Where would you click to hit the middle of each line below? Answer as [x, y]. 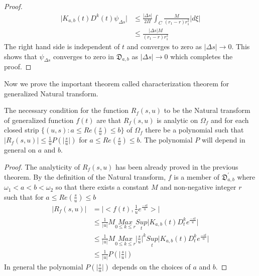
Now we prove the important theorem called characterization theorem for [117, 84]
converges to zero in [83, 56]
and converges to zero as [164, 46]
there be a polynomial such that [195, 130]
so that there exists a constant [102, 187]
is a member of [197, 176]
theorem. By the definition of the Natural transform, [85, 176]
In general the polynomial [44, 266]
